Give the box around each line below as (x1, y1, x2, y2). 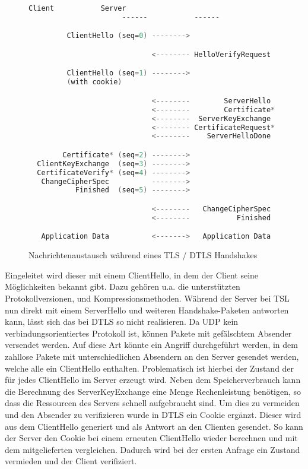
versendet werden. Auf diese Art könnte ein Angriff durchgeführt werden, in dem (5, 338, 298, 351)
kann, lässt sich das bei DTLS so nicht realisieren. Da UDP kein (5, 315, 239, 328)
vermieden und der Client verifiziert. (5, 455, 137, 467)
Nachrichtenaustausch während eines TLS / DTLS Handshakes (28, 249, 258, 261)
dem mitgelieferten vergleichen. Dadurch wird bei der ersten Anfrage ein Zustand (5, 443, 300, 455)
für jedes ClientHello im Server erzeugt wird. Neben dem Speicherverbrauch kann (5, 373, 301, 386)
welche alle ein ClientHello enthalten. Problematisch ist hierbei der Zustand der (5, 362, 294, 374)
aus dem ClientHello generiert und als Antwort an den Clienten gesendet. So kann (5, 420, 303, 432)
